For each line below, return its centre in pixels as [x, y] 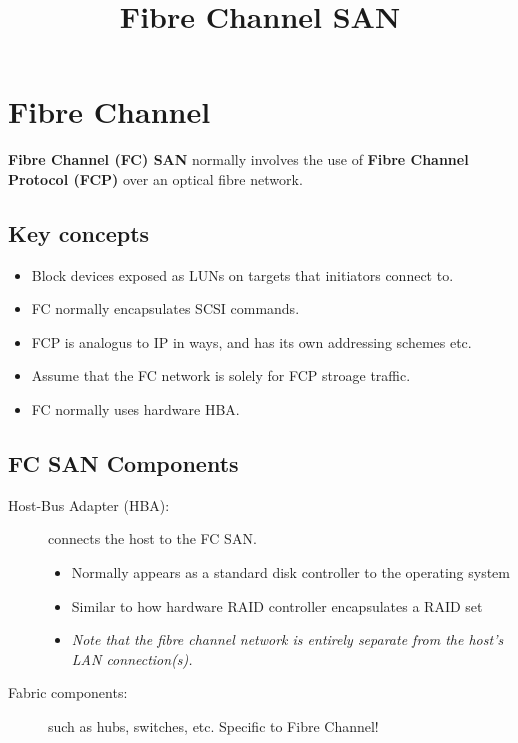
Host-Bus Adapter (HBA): [89, 504]
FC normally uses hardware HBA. [135, 409]
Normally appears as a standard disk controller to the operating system [290, 572]
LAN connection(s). [132, 658]
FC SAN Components [123, 463]
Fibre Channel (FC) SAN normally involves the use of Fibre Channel [238, 159]
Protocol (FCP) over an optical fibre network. [155, 178]
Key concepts [79, 232]
